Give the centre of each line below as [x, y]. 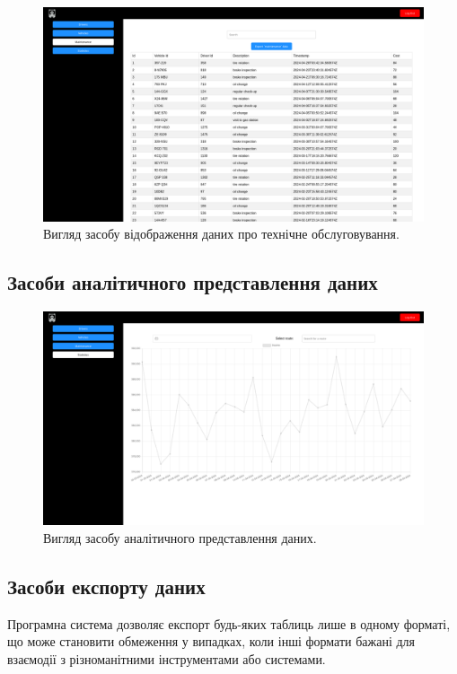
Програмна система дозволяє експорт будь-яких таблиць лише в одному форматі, [229, 623]
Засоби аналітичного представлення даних [193, 282]
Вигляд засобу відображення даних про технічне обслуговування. [221, 234]
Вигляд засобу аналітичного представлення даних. [180, 537]
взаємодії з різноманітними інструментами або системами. [167, 658]
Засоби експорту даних [106, 586]
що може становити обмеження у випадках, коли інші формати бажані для [211, 641]
